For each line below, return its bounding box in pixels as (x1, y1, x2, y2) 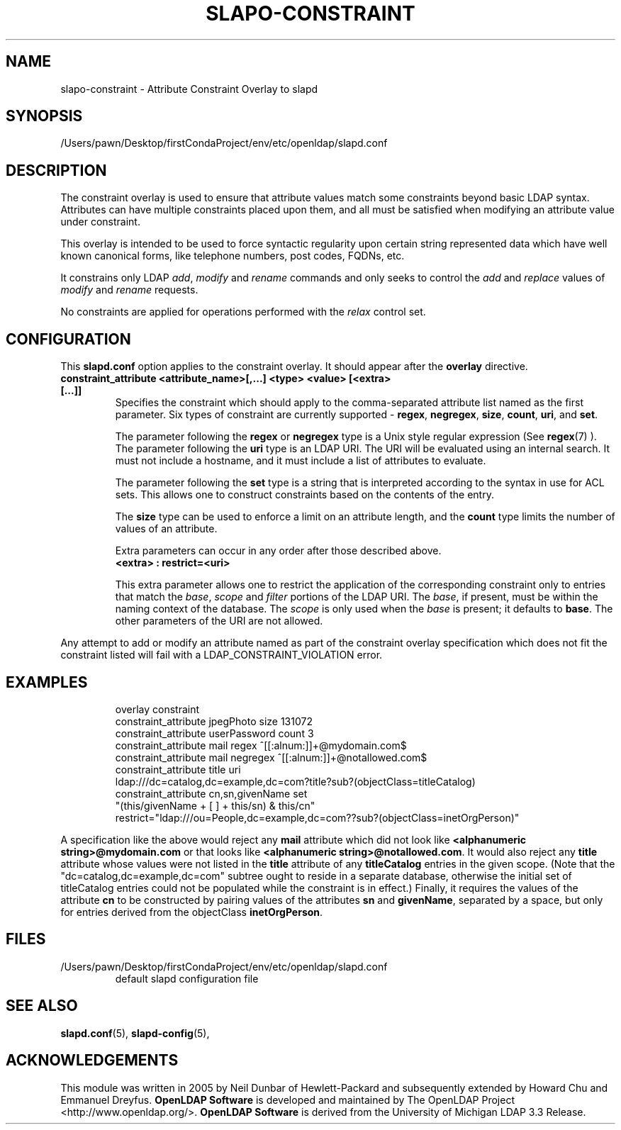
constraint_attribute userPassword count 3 (115, 727, 314, 739)
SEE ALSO (6, 997, 78, 1015)
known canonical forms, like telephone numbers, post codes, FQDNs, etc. (60, 250, 405, 262)
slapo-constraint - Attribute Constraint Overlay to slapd (60, 82, 318, 95)
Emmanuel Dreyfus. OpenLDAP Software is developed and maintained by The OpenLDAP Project (60, 1093, 515, 1106)
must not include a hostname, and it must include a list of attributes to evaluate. (115, 454, 486, 467)
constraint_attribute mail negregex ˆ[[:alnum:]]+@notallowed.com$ (115, 751, 427, 763)
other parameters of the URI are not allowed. (115, 615, 323, 627)
